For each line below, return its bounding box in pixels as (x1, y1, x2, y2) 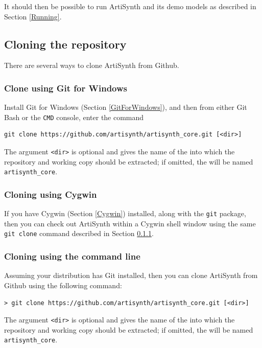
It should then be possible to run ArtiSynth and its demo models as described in (4, 1, 256, 11)
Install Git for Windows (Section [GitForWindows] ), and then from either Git (4, 102, 247, 112)
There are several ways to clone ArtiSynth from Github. (4, 60, 179, 71)
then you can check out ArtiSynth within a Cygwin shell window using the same (4, 218, 256, 228)
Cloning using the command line (4, 250, 140, 263)
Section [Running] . (4, 11, 62, 21)
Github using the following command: (4, 280, 122, 290)
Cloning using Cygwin (4, 188, 97, 200)
